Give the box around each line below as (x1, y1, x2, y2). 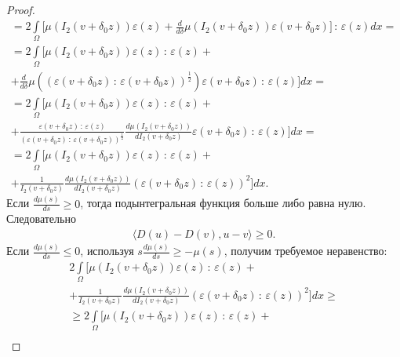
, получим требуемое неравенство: (224, 242, 387, 259)
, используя (80, 242, 134, 259)
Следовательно (6, 210, 76, 227)
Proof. (6, 2, 35, 17)
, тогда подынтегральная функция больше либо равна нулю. (80, 195, 366, 211)
